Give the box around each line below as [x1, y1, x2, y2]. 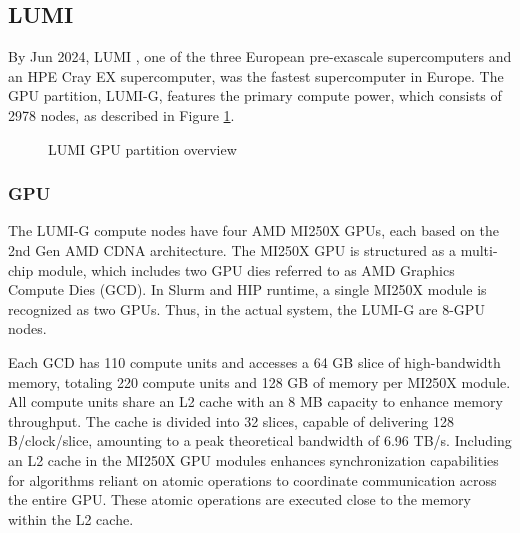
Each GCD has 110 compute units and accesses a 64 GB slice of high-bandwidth [8, 351, 501, 372]
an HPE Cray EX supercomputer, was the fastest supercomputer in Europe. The [8, 65, 504, 86]
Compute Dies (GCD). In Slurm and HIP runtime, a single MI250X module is [8, 279, 487, 300]
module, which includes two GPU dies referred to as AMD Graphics [37, 259, 455, 280]
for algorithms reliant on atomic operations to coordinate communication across [8, 469, 497, 490]
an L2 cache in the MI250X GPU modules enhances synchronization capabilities [8, 449, 499, 470]
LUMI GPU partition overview [48, 138, 237, 159]
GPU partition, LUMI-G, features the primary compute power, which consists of [8, 85, 502, 106]
